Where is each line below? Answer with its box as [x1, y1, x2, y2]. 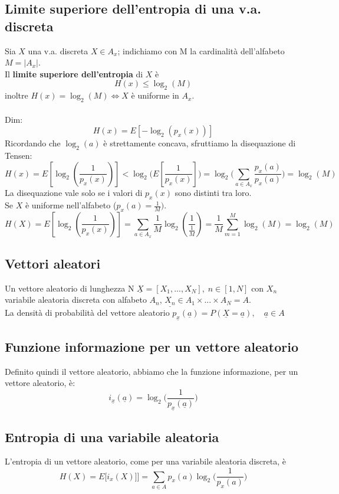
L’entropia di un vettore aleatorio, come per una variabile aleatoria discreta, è [5, 455, 286, 467]
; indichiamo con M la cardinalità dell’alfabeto [117, 44, 285, 57]
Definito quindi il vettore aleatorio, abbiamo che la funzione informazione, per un [5, 365, 298, 377]
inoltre [5, 89, 28, 102]
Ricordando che [5, 137, 61, 149]
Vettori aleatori [5, 254, 101, 272]
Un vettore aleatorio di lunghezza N [5, 282, 134, 294]
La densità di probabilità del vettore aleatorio [5, 306, 170, 319]
